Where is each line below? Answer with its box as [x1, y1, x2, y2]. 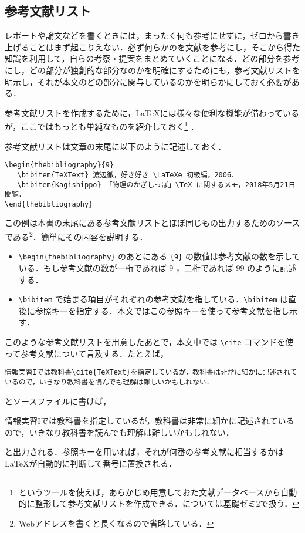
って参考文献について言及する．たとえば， [5, 347, 168, 359]
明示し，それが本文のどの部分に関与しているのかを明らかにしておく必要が [5, 75, 292, 87]
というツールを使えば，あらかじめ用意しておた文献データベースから [18, 485, 281, 498]
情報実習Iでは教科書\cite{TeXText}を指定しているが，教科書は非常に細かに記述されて [5, 368, 297, 377]
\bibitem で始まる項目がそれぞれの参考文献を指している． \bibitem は [18, 293, 289, 305]
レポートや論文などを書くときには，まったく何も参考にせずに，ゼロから [5, 29, 283, 42]
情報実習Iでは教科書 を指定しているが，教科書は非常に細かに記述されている [5, 414, 294, 427]
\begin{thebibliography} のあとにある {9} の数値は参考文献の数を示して [18, 250, 300, 262]
